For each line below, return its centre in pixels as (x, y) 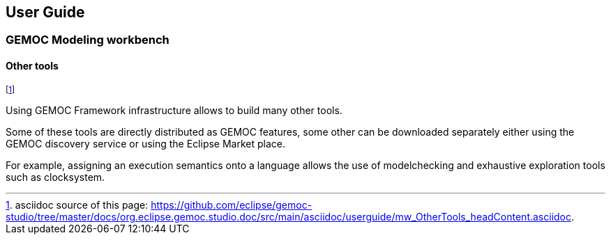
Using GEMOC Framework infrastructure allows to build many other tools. (174, 110)
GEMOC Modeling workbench (88, 40)
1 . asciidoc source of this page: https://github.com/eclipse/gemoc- (159, 205)
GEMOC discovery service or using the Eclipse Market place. (146, 143)
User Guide (45, 12)
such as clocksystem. (55, 177)
